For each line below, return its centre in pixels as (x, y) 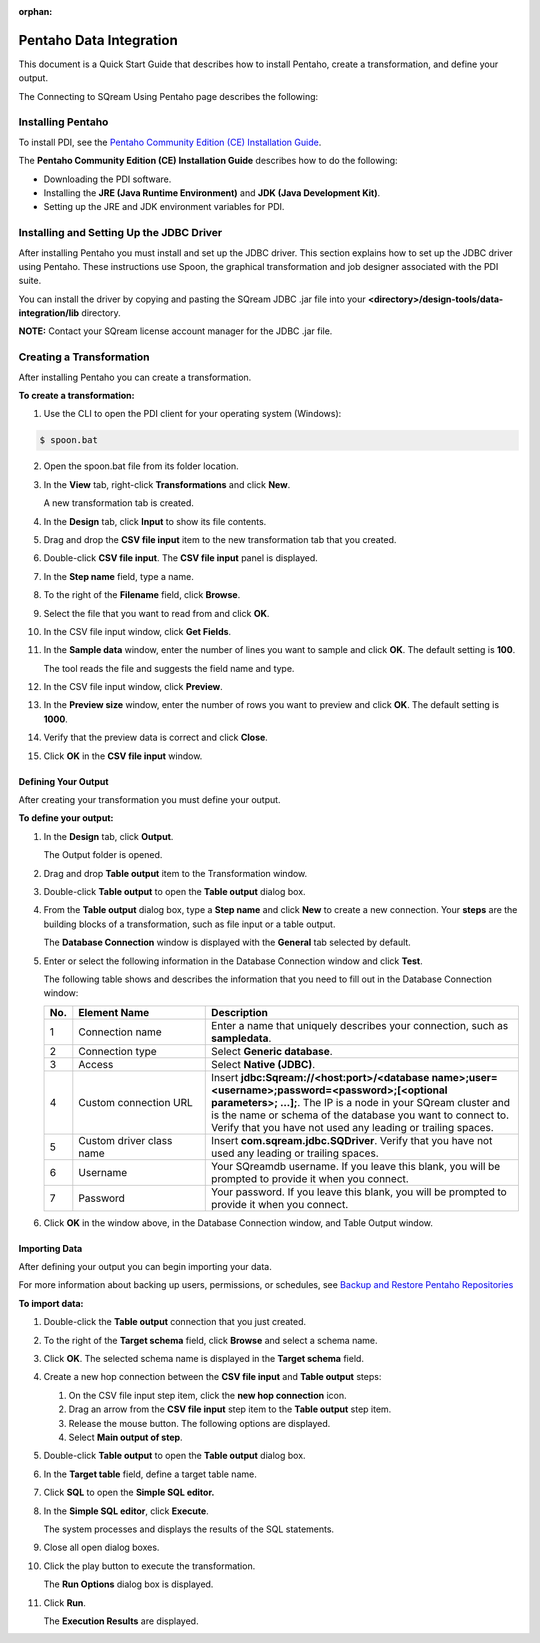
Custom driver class (125, 1140)
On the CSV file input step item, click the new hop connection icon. (207, 1395)
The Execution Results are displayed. (121, 1621)
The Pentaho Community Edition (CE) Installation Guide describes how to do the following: (208, 161)
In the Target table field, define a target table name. (150, 1474)
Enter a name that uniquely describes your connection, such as (360, 1025)
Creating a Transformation (84, 357)
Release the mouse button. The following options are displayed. (199, 1423)
